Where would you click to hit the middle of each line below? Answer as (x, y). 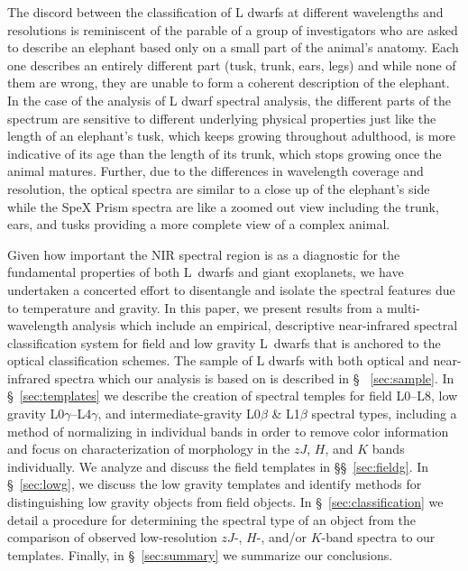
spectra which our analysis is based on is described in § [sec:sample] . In (254, 378)
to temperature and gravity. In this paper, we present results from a (195, 307)
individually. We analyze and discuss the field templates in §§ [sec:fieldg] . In (218, 466)
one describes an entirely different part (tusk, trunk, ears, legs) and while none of (232, 64)
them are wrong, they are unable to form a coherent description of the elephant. (229, 83)
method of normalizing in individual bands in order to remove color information (228, 431)
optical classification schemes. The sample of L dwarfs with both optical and (218, 360)
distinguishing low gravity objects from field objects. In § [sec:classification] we (225, 502)
